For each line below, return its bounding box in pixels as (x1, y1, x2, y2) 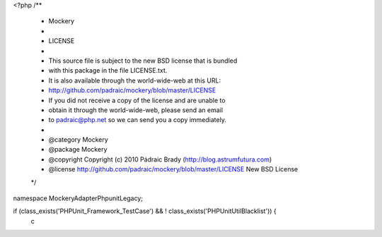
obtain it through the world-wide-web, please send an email (48, 106, 223, 114)
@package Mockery (48, 145, 108, 154)
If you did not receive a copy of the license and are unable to (48, 96, 226, 104)
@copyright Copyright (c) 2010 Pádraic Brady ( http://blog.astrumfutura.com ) (48, 155, 272, 164)
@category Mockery (48, 135, 109, 144)
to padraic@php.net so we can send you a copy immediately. (48, 116, 226, 124)
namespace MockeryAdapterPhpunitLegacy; (13, 194, 144, 202)
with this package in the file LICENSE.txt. (48, 66, 168, 75)
